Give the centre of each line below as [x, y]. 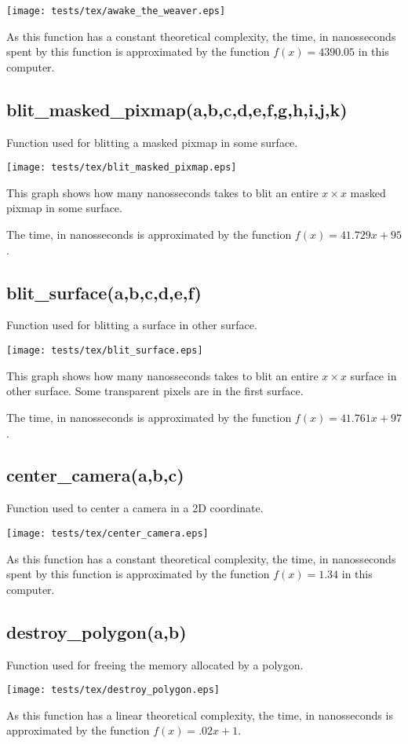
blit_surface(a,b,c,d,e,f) [104, 292]
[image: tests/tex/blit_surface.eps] [105, 351]
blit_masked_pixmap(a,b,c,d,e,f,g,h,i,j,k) [177, 109]
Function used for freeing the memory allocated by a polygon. [155, 664]
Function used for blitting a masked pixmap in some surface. [152, 142]
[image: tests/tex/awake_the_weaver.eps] [116, 11]
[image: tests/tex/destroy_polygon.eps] [113, 690]
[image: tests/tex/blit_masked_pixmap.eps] [122, 168]
